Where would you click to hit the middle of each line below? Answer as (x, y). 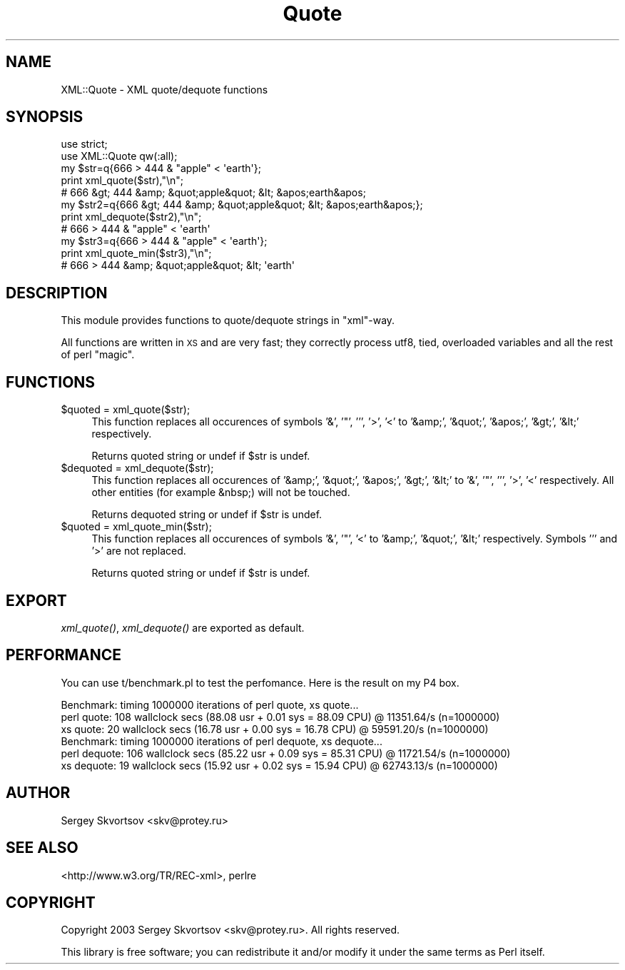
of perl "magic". (98, 355)
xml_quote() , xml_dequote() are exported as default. (183, 627)
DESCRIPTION (57, 293)
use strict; (84, 144)
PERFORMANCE (63, 655)
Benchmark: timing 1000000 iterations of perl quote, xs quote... (210, 704)
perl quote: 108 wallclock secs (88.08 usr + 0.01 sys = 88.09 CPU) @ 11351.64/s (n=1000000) (280, 717)
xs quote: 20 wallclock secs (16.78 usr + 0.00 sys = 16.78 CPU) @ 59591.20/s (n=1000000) (275, 729)
